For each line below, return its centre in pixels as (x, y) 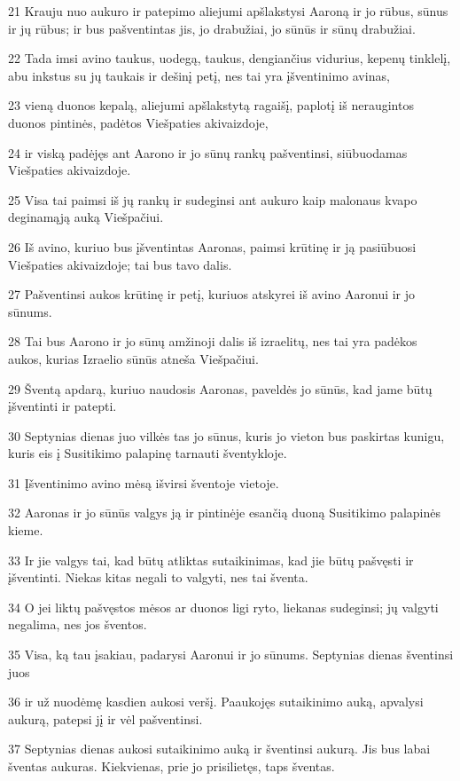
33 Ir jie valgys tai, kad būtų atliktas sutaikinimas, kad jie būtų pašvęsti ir (211, 560)
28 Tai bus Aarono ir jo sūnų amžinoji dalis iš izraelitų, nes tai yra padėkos (213, 341)
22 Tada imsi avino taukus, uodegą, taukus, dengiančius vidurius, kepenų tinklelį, (230, 58)
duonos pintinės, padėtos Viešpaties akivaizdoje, (138, 122)
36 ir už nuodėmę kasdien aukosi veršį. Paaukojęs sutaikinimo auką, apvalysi (216, 702)
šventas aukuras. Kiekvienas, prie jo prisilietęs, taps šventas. (172, 766)
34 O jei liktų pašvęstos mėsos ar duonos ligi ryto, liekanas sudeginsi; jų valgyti (223, 607)
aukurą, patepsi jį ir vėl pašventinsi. (105, 718)
